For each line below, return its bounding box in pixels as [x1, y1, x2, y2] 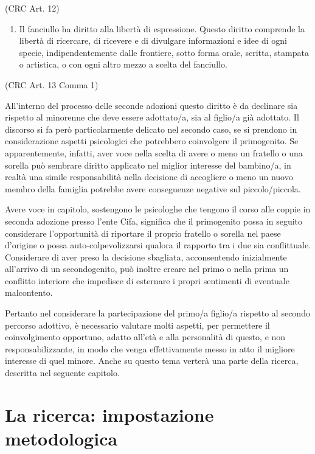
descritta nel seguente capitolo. [5, 366, 120, 379]
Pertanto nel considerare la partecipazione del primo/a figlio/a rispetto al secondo [5, 307, 310, 320]
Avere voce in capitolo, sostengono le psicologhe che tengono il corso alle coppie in [5, 203, 311, 215]
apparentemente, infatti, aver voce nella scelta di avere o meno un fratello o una [5, 146, 303, 159]
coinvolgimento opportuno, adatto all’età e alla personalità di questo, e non [5, 330, 286, 343]
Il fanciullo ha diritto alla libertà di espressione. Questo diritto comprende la [19, 22, 305, 35]
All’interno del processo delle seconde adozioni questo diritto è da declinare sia [5, 99, 298, 111]
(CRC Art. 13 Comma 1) [5, 78, 99, 91]
